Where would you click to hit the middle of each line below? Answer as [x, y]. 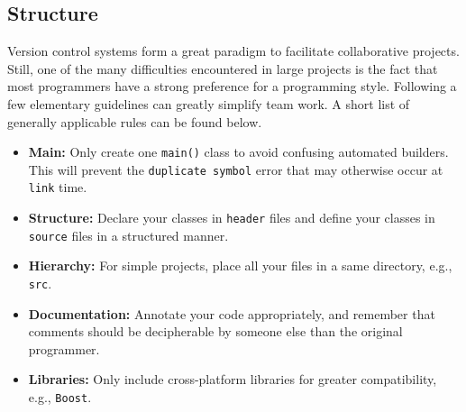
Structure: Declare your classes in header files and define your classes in [232, 218]
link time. [58, 187]
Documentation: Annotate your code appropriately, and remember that [232, 313]
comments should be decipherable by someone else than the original [215, 331]
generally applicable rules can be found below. [135, 121]
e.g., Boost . [60, 397]
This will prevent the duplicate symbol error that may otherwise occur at [236, 169]
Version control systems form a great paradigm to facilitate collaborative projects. [233, 51]
